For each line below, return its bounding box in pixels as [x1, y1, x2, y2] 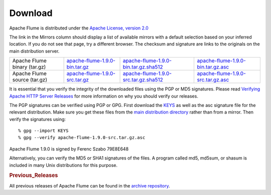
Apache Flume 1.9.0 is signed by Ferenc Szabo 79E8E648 [9, 145, 129, 152]
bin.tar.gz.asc [197, 63, 229, 70]
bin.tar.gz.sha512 [122, 63, 163, 70]
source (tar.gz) [12, 76, 48, 83]
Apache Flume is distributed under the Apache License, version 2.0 [9, 25, 149, 31]
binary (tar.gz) [12, 63, 46, 70]
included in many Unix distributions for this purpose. [9, 162, 118, 168]
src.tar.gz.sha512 [122, 76, 163, 83]
